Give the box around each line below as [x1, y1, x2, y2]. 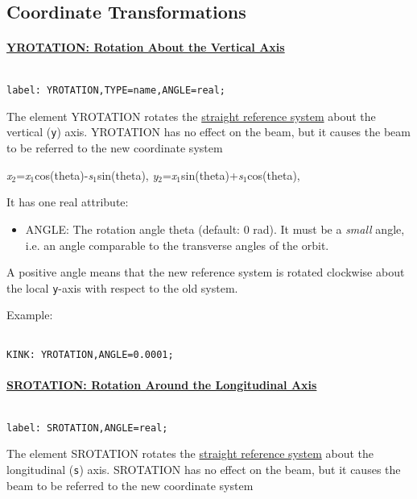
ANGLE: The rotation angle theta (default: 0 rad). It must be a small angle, [25, 220, 405, 237]
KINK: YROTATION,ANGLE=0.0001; [6, 348, 174, 360]
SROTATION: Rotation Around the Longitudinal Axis [6, 376, 317, 393]
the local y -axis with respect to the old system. [6, 279, 238, 296]
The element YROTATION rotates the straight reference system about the [6, 107, 376, 124]
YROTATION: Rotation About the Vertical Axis [6, 39, 285, 56]
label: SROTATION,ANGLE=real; [6, 422, 168, 434]
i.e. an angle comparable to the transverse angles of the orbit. [25, 236, 329, 253]
